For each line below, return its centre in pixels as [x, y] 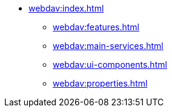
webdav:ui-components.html [110, 64]
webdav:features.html [96, 27]
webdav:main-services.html [108, 46]
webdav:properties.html [100, 83]
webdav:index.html [66, 8]
